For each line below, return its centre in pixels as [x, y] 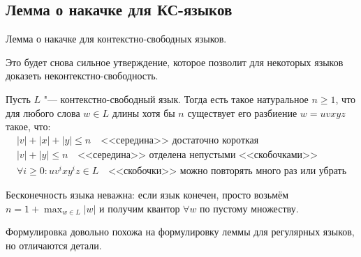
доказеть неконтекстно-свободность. [82, 76]
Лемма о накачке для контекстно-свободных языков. [116, 39]
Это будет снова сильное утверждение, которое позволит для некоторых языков [175, 62]
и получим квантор [140, 208]
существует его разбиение [242, 112]
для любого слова [43, 112]
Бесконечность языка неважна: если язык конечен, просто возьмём [147, 194]
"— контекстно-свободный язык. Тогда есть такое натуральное [176, 99]
